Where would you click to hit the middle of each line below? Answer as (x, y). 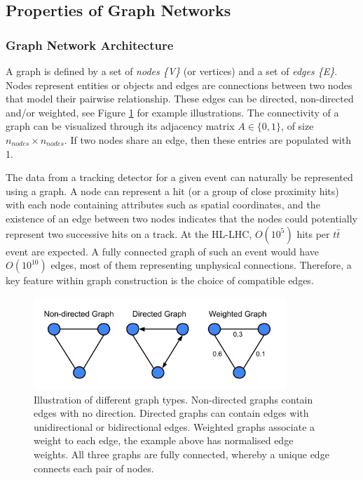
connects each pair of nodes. (94, 468)
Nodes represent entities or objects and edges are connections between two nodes (179, 85)
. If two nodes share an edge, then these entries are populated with (207, 139)
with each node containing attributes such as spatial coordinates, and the (163, 205)
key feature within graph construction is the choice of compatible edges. (160, 280)
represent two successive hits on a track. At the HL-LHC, (129, 233)
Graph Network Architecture (90, 45)
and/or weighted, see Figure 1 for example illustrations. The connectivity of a (172, 112)
